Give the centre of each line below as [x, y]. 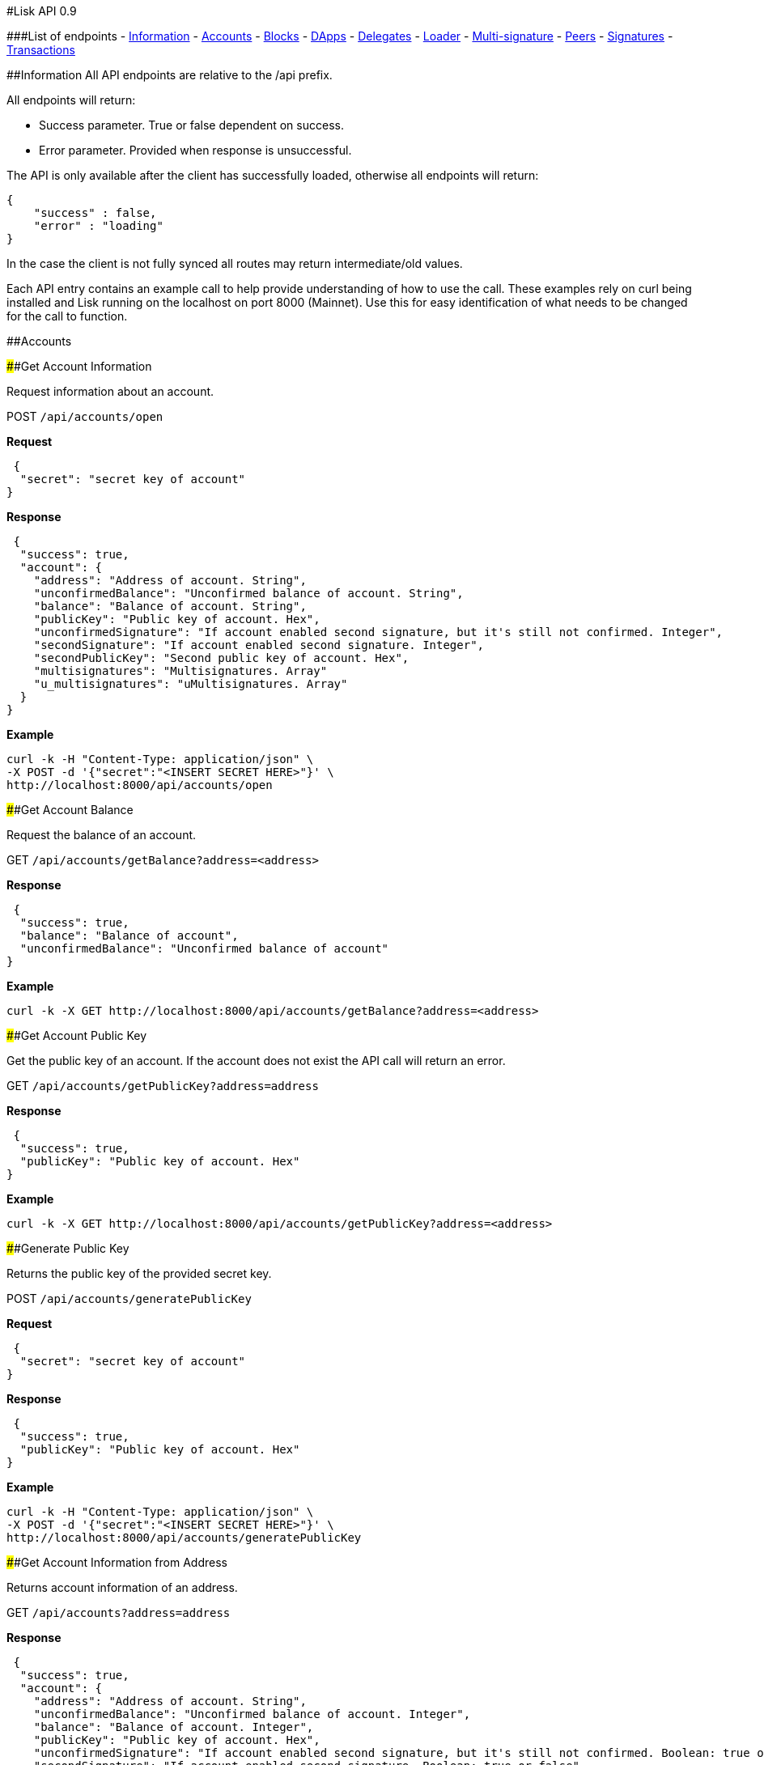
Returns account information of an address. [122, 1587]
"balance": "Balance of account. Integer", [174, 1727]
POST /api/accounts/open [85, 416]
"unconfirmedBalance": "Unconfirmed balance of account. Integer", [252, 1714]
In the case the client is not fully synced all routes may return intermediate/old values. [235, 263]
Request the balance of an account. [102, 835]
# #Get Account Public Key [77, 1035]
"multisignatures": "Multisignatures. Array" [180, 671]
